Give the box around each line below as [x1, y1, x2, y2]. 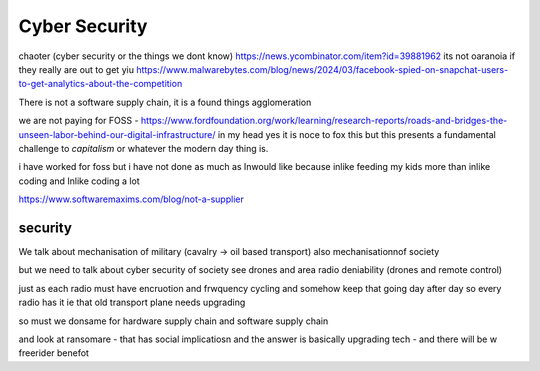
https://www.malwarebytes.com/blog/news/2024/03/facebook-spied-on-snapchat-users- [136, 63, 509, 75]
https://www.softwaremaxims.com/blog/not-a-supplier [18, 193, 244, 205]
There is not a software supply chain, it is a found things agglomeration [18, 96, 312, 108]
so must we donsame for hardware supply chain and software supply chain [18, 315, 329, 327]
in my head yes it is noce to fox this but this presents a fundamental [217, 128, 497, 140]
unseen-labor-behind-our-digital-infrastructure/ [18, 128, 216, 140]
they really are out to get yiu [18, 63, 135, 75]
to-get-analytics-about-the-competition [18, 78, 183, 90]
